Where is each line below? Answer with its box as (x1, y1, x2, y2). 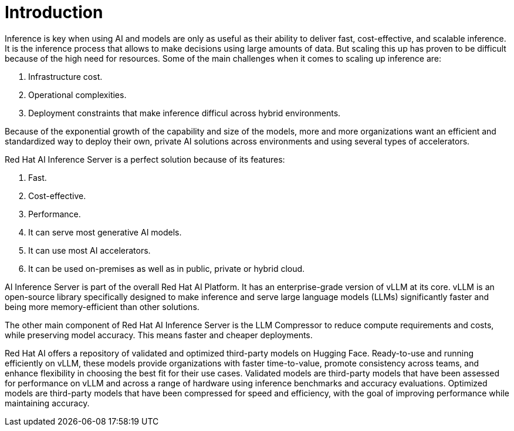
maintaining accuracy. (5, 398, 90, 408)
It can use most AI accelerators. (28, 245, 151, 255)
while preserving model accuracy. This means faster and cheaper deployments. (5, 329, 313, 340)
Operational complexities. (28, 89, 127, 100)
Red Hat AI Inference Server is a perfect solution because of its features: (5, 154, 285, 164)
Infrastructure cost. (28, 71, 103, 82)
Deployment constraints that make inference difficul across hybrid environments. (28, 107, 341, 118)
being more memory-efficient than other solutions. (5, 301, 199, 312)
